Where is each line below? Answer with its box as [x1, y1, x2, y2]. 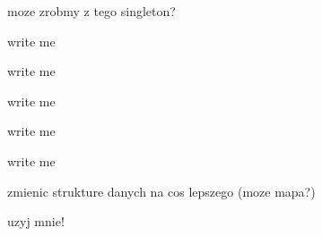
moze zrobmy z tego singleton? [7, 2, 176, 20]
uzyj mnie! [7, 212, 65, 231]
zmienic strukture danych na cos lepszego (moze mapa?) [7, 181, 316, 200]
